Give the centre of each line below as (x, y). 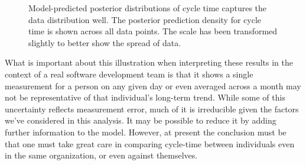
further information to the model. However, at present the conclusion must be (146, 132)
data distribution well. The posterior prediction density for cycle (145, 19)
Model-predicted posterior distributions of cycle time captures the (148, 8)
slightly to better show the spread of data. (105, 42)
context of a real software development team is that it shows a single (129, 74)
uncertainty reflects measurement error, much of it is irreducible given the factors (152, 109)
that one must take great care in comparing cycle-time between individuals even (150, 143)
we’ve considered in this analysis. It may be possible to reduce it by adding (141, 120)
